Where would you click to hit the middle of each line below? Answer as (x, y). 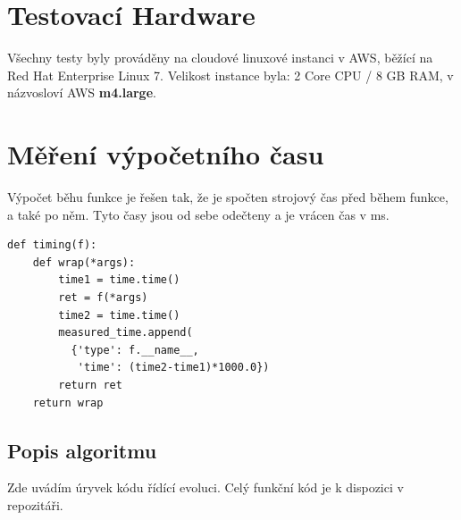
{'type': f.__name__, (135, 350)
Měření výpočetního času (166, 154)
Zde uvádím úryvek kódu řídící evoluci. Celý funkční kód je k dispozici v (205, 487)
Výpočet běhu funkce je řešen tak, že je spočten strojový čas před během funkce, (228, 197)
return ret (90, 385)
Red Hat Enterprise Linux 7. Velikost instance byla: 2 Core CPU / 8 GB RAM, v (230, 75)
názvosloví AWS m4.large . (82, 92)
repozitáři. (35, 504)
